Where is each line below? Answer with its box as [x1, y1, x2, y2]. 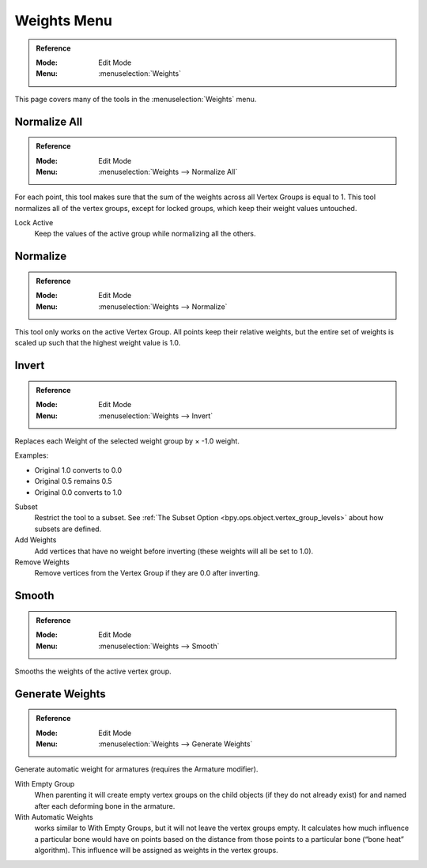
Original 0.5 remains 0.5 [34, 477, 112, 486]
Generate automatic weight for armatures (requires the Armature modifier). [14, 764, 259, 774]
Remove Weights [14, 557, 70, 567]
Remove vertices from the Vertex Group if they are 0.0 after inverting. [34, 568, 260, 578]
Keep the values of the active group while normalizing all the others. [34, 229, 256, 239]
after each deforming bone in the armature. [34, 801, 176, 810]
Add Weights [14, 535, 57, 545]
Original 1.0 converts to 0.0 [34, 465, 123, 474]
